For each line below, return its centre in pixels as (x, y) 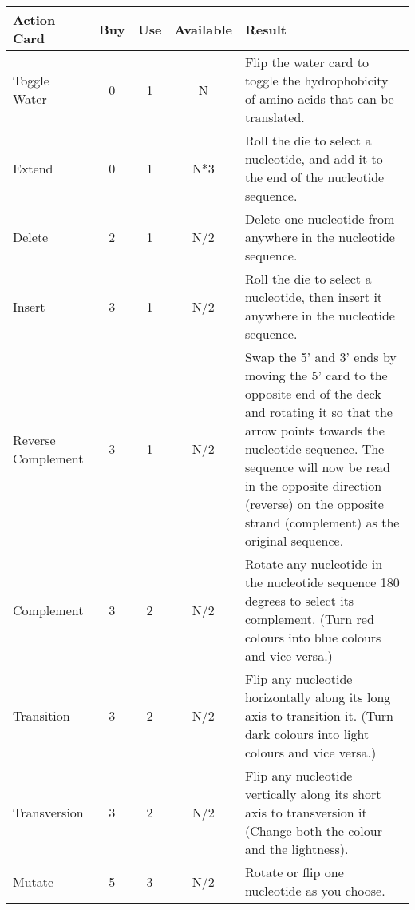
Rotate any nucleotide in (314, 564)
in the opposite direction (313, 485)
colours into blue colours (313, 637)
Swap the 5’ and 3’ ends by (320, 357)
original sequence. (294, 540)
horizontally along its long (318, 697)
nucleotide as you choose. (315, 890)
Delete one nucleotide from (320, 219)
